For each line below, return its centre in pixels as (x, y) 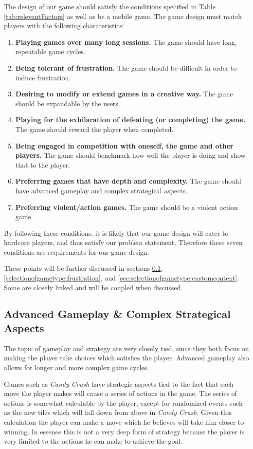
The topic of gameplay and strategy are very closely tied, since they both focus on (126, 348)
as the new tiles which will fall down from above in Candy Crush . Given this (118, 412)
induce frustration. (43, 77)
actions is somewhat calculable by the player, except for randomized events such (123, 402)
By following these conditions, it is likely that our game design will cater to (116, 233)
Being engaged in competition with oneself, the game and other (124, 145)
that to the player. (43, 164)
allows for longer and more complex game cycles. (77, 367)
